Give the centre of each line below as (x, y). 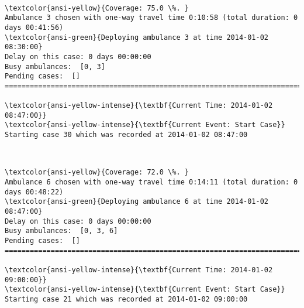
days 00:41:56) (34, 27)
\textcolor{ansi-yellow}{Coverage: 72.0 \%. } (97, 172)
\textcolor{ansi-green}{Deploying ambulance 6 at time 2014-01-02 (137, 202)
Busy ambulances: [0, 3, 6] (61, 231)
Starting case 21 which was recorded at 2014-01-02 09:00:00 (126, 299)
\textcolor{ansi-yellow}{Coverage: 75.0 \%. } (97, 8)
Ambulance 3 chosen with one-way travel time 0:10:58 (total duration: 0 (151, 18)
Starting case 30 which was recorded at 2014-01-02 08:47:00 (126, 135)
